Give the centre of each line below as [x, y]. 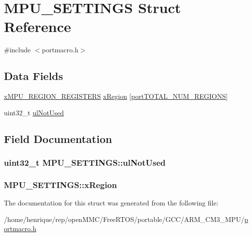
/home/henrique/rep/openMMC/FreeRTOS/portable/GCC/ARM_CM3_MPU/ [124, 219]
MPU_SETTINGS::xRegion [61, 184]
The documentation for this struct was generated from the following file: [111, 203]
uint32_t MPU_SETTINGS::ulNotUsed [85, 162]
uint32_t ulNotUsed [34, 112]
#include [17, 50]
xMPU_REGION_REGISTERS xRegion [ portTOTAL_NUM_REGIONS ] [116, 96]
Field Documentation [58, 138]
